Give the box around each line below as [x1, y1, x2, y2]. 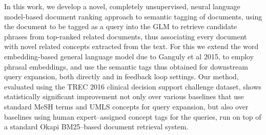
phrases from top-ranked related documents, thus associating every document [4, 31, 247, 41]
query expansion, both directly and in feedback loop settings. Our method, [4, 71, 239, 82]
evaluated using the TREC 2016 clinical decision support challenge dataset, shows [4, 81, 261, 92]
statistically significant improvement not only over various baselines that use [4, 91, 244, 102]
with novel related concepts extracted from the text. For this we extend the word [4, 41, 259, 52]
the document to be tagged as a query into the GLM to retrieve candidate [4, 21, 237, 32]
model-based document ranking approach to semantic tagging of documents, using [4, 11, 262, 21]
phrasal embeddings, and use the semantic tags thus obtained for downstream [4, 61, 248, 72]
